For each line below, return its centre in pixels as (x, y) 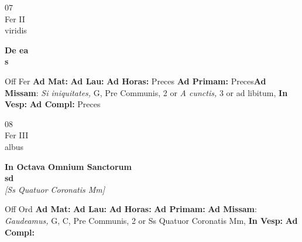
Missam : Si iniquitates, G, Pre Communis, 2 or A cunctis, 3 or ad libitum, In (146, 92)
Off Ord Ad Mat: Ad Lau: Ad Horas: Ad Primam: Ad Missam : (131, 209)
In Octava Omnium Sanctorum (68, 166)
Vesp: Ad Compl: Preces (53, 104)
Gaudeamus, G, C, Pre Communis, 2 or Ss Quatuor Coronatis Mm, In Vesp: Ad (151, 220)
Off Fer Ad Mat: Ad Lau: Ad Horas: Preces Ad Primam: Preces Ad (135, 81)
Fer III (17, 135)
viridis (16, 30)
